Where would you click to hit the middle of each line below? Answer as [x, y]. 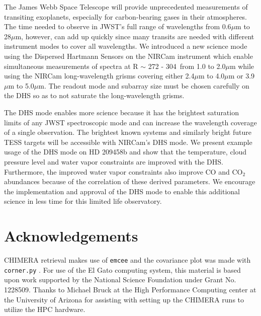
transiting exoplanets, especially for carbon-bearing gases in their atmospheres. [126, 16]
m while [242, 66]
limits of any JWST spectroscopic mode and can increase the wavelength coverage [130, 122]
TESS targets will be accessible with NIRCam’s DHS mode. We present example [128, 142]
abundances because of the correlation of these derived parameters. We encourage [130, 181]
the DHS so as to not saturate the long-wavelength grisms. [94, 95]
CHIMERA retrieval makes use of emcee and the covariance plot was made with [127, 260]
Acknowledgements [71, 236]
